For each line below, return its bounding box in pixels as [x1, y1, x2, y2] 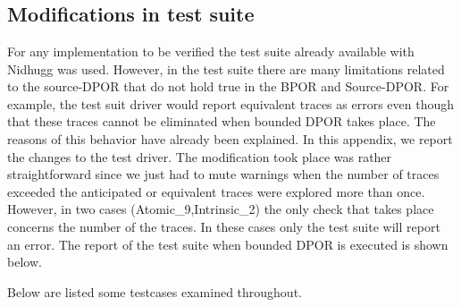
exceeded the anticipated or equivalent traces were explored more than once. [7, 182, 425, 200]
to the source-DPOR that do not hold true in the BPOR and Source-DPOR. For [7, 77, 449, 96]
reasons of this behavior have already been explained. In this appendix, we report [7, 129, 453, 148]
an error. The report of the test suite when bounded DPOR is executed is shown [7, 235, 448, 253]
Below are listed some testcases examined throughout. [7, 282, 302, 301]
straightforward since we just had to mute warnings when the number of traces [7, 165, 440, 183]
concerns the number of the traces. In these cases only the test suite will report [7, 217, 440, 235]
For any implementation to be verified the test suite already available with [7, 42, 415, 60]
